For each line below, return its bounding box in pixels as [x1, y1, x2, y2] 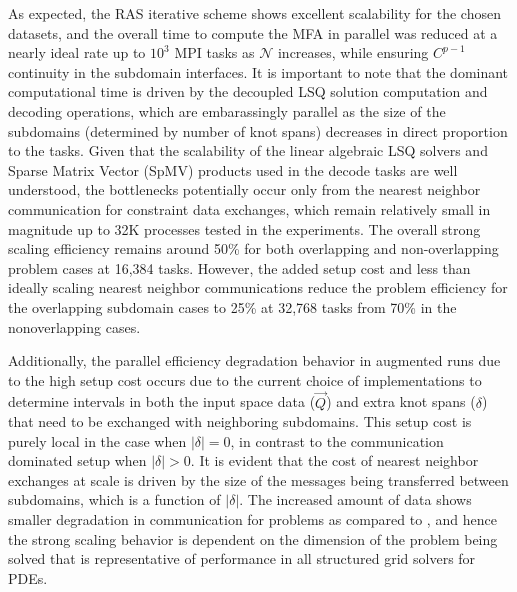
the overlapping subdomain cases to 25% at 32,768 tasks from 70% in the [8, 296, 457, 317]
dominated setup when [8, 450, 147, 471]
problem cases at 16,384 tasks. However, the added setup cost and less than [8, 257, 471, 278]
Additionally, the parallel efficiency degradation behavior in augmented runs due [8, 350, 501, 371]
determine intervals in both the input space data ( [8, 391, 316, 412]
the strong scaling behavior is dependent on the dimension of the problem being [8, 528, 498, 549]
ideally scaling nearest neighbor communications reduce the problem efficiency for [8, 277, 508, 298]
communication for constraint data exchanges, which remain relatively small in [8, 198, 491, 219]
